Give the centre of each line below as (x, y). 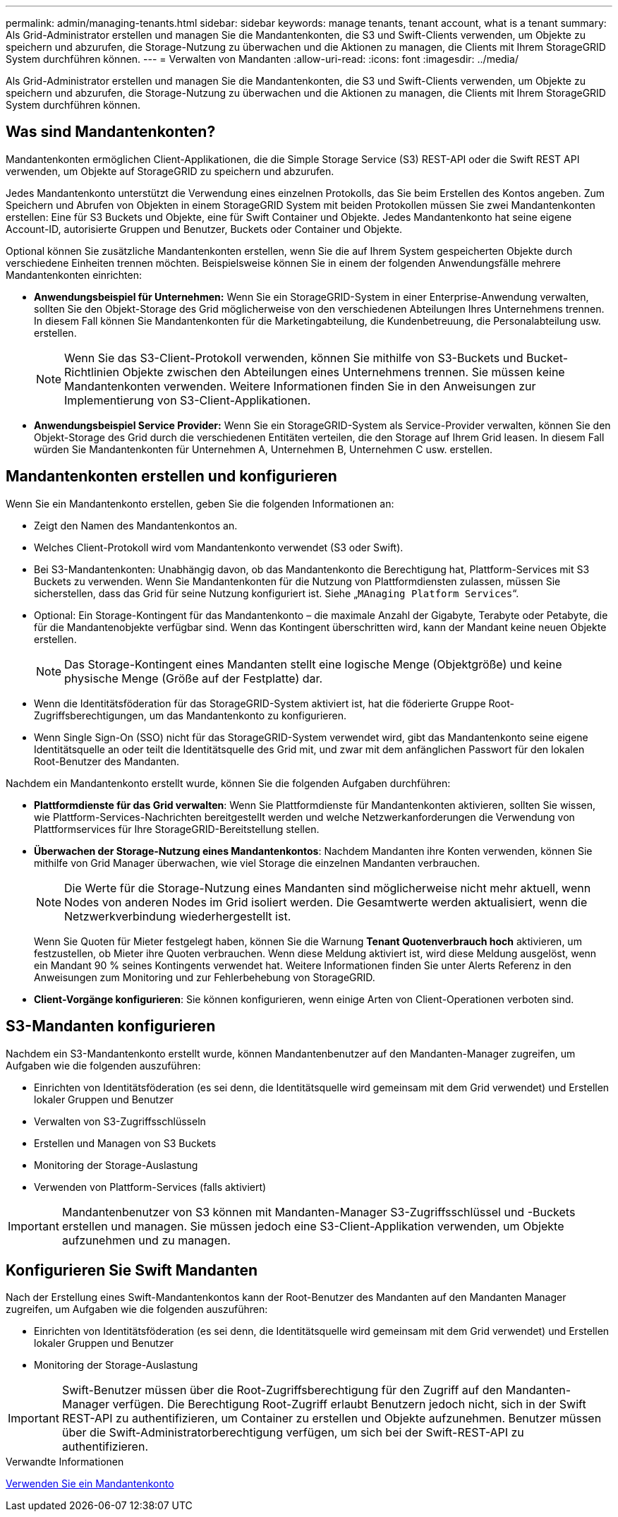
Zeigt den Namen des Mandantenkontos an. (136, 525)
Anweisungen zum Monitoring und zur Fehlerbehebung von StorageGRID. (205, 977)
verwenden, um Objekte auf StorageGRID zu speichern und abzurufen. (170, 171)
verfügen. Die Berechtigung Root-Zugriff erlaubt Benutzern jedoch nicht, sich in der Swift (349, 1404)
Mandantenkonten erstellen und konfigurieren (171, 476)
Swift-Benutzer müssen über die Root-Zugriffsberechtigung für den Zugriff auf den (282, 1390)
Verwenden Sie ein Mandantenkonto (90, 1484)
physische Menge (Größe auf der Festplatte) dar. (194, 678)
